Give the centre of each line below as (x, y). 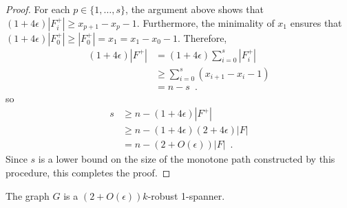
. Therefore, (202, 37)
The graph (28, 195)
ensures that (316, 22)
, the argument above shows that (194, 9)
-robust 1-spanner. (186, 195)
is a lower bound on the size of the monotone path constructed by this (187, 159)
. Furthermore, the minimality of (206, 22)
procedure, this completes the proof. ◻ (88, 172)
